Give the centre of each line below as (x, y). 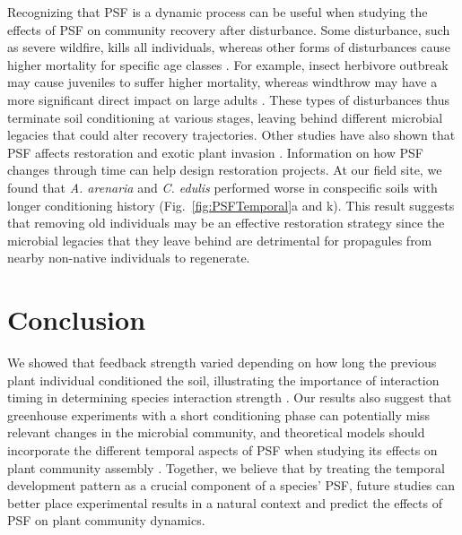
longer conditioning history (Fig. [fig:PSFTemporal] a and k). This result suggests (231, 205)
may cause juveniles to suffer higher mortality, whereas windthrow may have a (222, 82)
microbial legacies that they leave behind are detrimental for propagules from (220, 240)
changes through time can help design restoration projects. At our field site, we (225, 170)
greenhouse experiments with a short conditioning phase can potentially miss (219, 414)
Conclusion (77, 319)
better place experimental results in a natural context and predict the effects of (225, 502)
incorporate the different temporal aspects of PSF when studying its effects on (222, 450)
